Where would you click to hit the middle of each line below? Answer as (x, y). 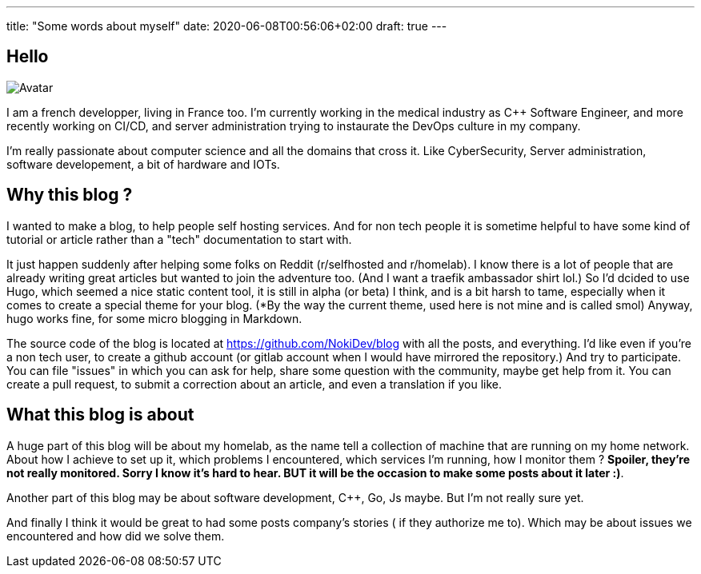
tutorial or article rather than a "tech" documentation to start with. (179, 239)
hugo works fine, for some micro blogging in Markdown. (154, 318)
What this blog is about (100, 415)
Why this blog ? (70, 195)
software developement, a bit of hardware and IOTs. (143, 164)
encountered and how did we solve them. (116, 536)
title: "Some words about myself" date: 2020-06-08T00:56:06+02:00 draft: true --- (227, 26)
